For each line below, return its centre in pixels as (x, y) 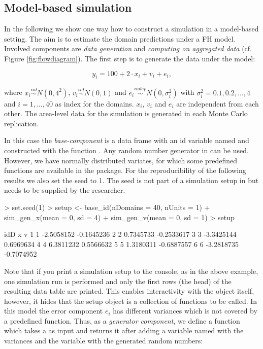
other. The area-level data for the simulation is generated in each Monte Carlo (126, 113)
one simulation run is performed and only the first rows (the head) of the (118, 281)
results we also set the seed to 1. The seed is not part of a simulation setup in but (131, 180)
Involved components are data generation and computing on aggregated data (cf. (128, 48)
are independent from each (218, 103)
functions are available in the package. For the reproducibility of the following (125, 170)
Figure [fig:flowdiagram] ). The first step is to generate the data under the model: (130, 58)
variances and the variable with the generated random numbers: (104, 341)
